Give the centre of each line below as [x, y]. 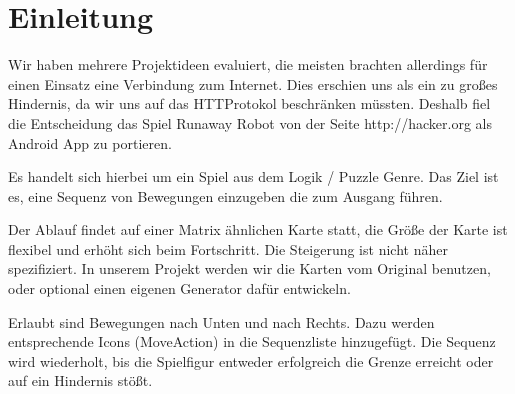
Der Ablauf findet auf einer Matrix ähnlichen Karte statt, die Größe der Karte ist [258, 229]
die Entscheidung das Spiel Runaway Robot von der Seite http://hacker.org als [250, 122]
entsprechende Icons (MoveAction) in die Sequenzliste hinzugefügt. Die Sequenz [252, 341]
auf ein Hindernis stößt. [80, 380]
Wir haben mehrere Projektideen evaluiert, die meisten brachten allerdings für [248, 64]
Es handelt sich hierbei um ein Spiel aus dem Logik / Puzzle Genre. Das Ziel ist [253, 176]
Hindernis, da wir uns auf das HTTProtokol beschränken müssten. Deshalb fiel [249, 103]
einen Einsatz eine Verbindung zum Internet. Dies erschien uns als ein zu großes [253, 83]
